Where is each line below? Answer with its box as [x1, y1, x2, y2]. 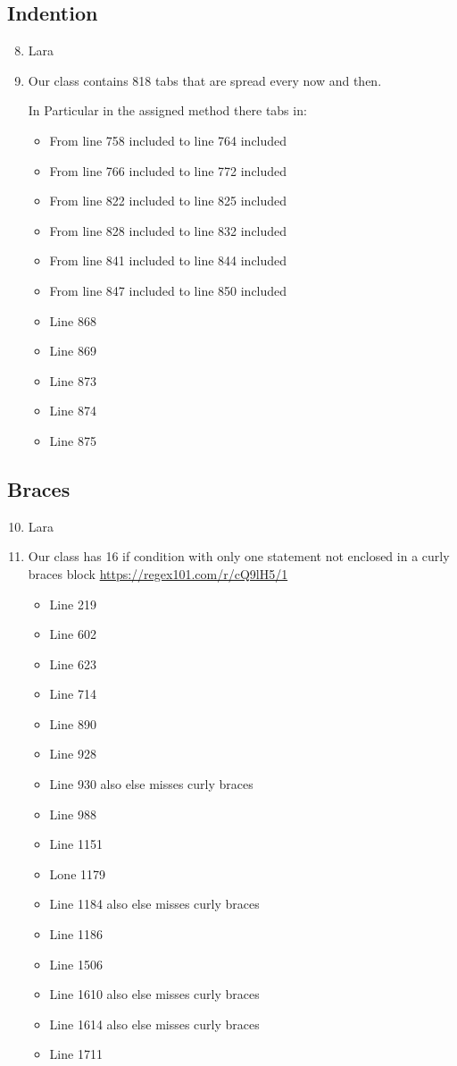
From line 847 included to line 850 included [49, 281, 287, 299]
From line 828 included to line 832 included [49, 221, 287, 239]
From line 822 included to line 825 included [49, 191, 287, 210]
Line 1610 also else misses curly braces [49, 985, 260, 1003]
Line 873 [49, 371, 96, 390]
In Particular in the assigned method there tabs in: [28, 101, 307, 120]
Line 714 [49, 684, 96, 703]
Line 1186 [49, 925, 103, 944]
